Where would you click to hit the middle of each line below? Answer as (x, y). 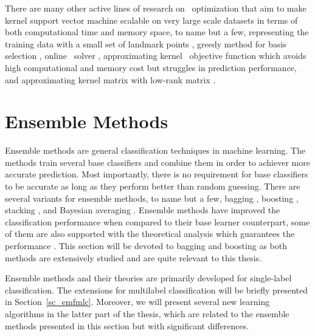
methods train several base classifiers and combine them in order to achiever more (157, 162)
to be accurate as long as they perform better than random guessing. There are (153, 186)
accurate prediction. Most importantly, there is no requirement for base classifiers (157, 174)
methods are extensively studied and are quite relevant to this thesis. (133, 257)
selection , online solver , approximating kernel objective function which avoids (156, 56)
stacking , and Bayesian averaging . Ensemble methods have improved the (143, 210)
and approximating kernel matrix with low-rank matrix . (110, 79)
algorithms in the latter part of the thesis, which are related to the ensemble (147, 314)
